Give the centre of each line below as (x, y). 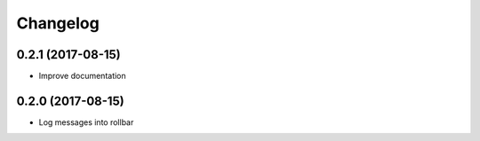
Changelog (58, 23)
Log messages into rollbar (86, 122)
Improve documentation (82, 76)
